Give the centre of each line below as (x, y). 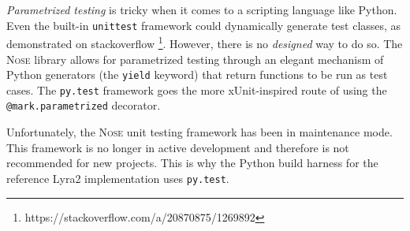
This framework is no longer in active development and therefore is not (178, 147)
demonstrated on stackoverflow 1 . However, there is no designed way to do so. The (205, 42)
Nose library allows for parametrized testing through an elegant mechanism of (195, 59)
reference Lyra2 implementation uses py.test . (118, 178)
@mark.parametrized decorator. (84, 105)
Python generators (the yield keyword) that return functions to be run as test (197, 75)
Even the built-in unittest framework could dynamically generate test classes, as (204, 25)
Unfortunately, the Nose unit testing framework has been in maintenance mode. (199, 132)
